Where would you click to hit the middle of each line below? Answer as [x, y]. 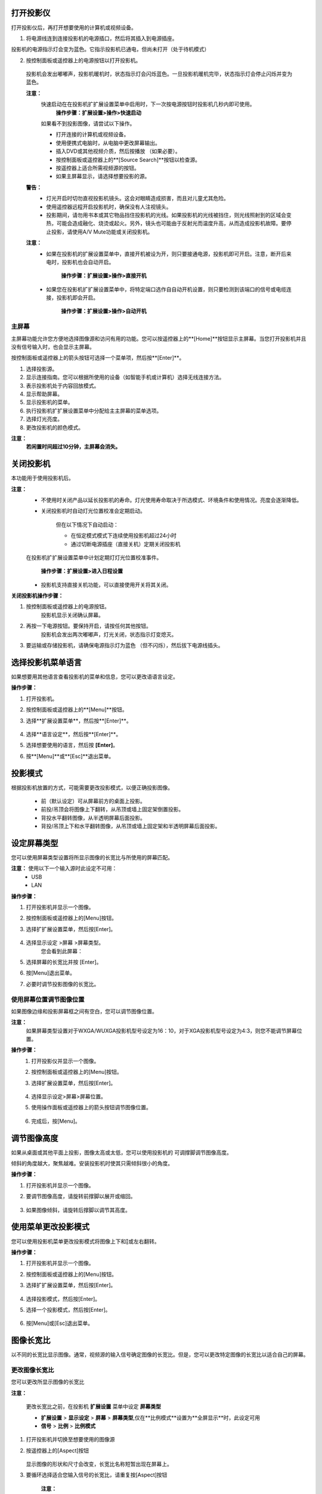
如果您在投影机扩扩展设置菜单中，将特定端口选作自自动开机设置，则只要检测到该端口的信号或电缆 [166, 289]
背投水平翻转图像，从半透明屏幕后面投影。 [93, 818]
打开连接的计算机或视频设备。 [92, 134]
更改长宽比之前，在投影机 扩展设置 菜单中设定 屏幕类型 [93, 1407]
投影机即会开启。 [77, 298]
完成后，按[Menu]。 [56, 1121]
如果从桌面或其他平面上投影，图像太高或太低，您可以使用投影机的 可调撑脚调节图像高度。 [121, 1152]
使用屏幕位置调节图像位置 [48, 999]
